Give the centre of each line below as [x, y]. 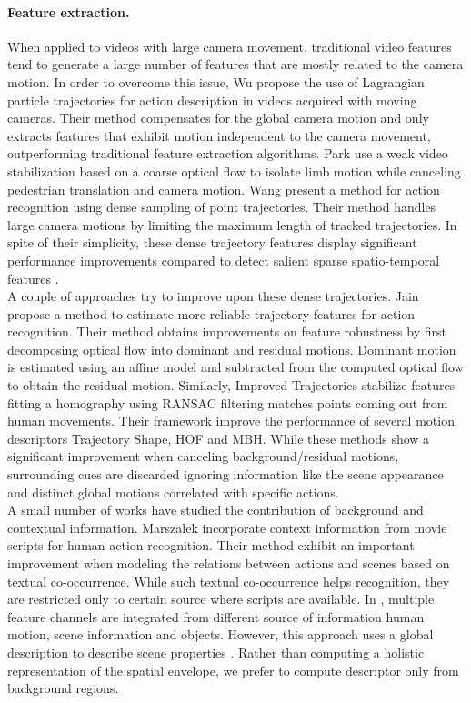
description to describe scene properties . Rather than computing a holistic [216, 652]
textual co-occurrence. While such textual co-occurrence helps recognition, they [229, 581]
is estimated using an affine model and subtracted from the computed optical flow [235, 367]
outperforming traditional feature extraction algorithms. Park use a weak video [228, 153]
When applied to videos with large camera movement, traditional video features [230, 46]
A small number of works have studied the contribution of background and [215, 510]
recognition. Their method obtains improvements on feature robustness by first [227, 331]
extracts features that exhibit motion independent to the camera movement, [219, 135]
